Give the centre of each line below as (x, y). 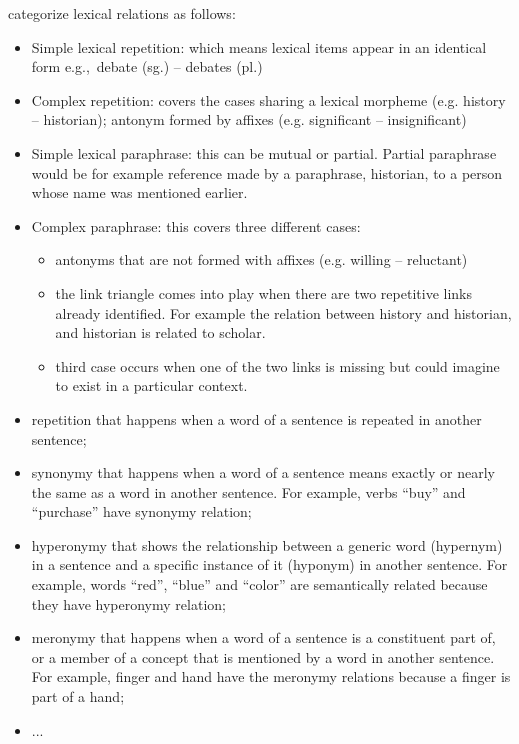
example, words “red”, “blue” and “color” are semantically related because (259, 584)
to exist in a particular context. (151, 385)
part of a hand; (78, 696)
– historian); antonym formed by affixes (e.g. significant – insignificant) (249, 119)
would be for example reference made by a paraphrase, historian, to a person (267, 172)
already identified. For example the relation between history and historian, (283, 312)
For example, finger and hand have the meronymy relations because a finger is (271, 676)
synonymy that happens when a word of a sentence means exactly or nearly (263, 472)
